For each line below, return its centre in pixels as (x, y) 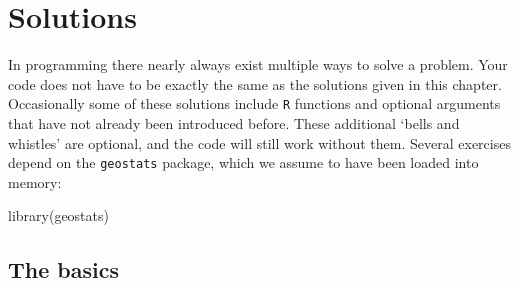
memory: (35, 181)
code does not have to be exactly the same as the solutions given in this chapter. (255, 83)
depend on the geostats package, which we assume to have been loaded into (243, 162)
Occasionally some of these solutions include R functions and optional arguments (254, 103)
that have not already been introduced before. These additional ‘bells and (234, 122)
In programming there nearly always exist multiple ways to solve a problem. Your (258, 64)
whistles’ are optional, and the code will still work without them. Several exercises (259, 142)
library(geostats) (58, 215)
